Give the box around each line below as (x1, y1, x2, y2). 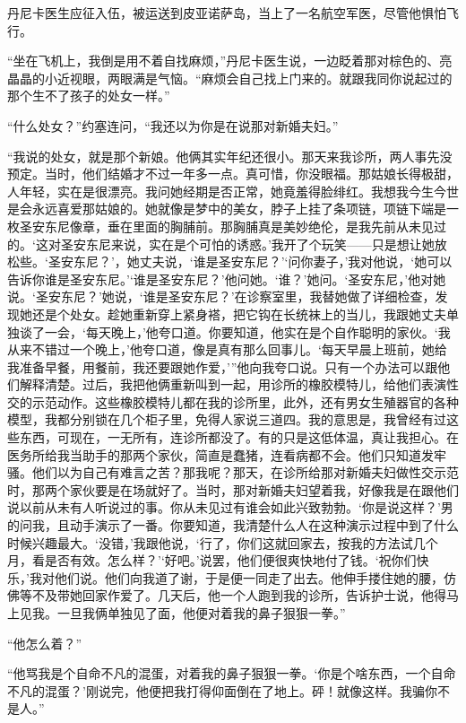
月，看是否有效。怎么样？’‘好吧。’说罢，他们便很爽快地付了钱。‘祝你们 (7, 551, 417, 570)
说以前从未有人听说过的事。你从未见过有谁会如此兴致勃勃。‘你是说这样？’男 (7, 498, 453, 517)
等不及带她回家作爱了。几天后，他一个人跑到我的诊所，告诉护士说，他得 (19, 586, 446, 605)
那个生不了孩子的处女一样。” (7, 86, 170, 105)
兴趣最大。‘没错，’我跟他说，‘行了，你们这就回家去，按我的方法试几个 (31, 533, 438, 552)
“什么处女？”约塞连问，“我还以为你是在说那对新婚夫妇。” (7, 116, 339, 135)
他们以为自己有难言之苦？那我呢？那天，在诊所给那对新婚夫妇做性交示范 (31, 463, 459, 482)
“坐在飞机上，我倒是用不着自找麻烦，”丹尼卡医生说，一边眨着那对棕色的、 (7, 51, 440, 70)
